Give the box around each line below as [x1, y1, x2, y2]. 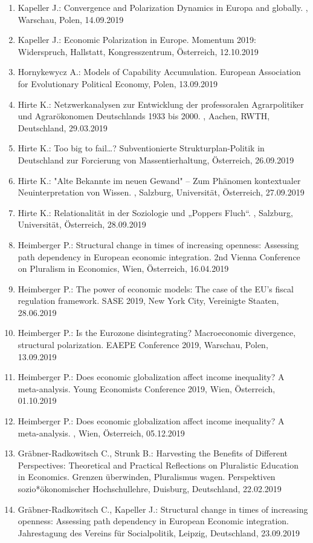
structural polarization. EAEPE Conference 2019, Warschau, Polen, [18, 338, 268, 351]
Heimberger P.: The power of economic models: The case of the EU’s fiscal [18, 282, 294, 295]
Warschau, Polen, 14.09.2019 [18, 13, 124, 25]
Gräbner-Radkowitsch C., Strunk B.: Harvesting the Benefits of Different [18, 447, 288, 459]
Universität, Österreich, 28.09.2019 [18, 218, 146, 231]
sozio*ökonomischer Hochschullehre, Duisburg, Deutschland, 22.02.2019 [18, 482, 282, 495]
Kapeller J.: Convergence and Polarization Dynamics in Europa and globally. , [18, 1, 308, 13]
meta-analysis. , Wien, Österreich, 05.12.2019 [18, 426, 185, 439]
